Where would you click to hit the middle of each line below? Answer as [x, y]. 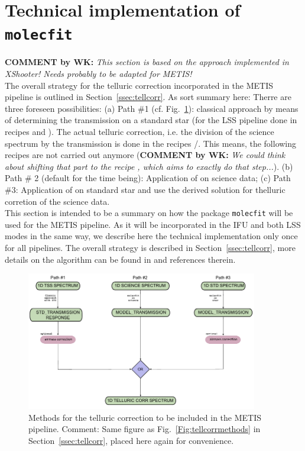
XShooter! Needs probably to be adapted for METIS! [98, 74]
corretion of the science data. [57, 201]
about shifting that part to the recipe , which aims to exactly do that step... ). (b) [149, 166]
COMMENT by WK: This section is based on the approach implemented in [147, 62]
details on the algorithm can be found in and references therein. [120, 259]
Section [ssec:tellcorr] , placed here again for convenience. [131, 441]
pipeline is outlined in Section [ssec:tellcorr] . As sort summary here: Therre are [148, 97]
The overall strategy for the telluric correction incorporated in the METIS [139, 85]
